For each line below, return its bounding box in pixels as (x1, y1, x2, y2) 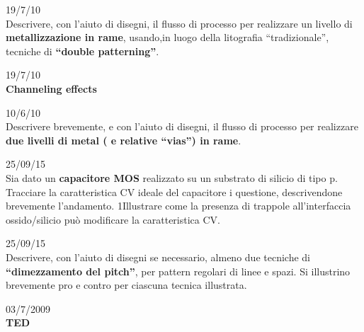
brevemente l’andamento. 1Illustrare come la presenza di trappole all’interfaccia (6, 198, 351, 213)
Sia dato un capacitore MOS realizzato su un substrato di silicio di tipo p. (6, 170, 338, 185)
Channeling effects (6, 81, 97, 96)
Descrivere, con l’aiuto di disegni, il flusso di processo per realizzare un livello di (6, 16, 353, 30)
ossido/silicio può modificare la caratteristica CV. (6, 212, 220, 227)
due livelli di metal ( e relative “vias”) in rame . (6, 132, 241, 147)
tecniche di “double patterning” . (6, 43, 159, 58)
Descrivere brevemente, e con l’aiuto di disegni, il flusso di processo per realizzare (6, 119, 358, 134)
